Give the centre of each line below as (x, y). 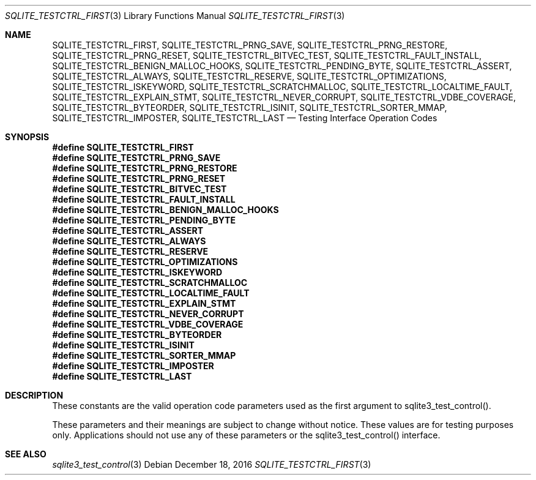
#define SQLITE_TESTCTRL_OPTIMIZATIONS (145, 262)
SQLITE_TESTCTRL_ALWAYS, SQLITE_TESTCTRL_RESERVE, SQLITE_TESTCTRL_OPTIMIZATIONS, (249, 76)
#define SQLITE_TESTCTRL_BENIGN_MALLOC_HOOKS (166, 210)
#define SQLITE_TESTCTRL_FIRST (123, 147)
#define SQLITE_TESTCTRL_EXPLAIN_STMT (144, 303)
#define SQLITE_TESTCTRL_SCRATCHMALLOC (150, 283)
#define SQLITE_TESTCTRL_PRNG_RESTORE (145, 168)
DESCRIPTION (34, 395)
